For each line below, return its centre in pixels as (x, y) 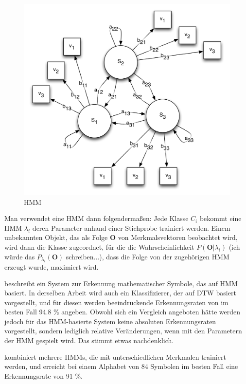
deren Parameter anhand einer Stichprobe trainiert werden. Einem (131, 228)
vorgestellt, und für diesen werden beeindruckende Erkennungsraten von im (116, 302)
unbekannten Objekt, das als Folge (56, 237)
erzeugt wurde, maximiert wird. (52, 266)
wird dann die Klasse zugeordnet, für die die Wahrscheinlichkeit (99, 247)
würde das (20, 256)
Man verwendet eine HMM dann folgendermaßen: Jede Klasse (97, 218)
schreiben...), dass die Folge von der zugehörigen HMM (148, 256)
